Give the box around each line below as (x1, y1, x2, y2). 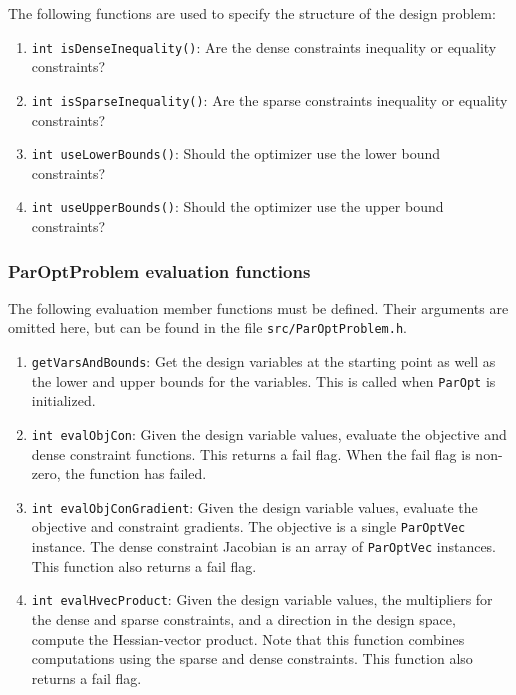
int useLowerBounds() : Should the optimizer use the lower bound (31, 143, 440, 164)
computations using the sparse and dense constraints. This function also (31, 648, 473, 669)
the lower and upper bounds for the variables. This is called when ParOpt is (31, 370, 496, 391)
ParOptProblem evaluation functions (8, 258, 311, 283)
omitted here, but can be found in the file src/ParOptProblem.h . (8, 317, 407, 338)
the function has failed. (65, 463, 207, 484)
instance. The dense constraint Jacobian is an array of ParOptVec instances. (31, 536, 497, 557)
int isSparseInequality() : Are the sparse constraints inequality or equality (31, 89, 508, 110)
